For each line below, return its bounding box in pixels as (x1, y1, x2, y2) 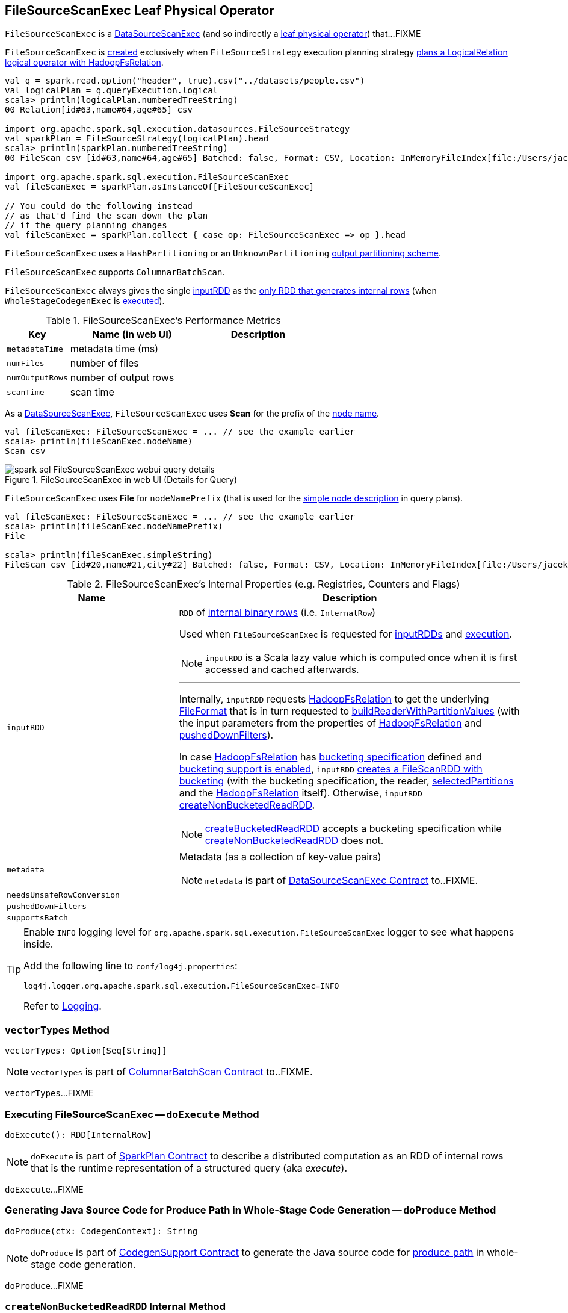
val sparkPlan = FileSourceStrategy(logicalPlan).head (5, 134, 269, 144)
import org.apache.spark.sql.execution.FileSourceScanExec (5, 172, 289, 182)
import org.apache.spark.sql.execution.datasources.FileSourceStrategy (5, 124, 350, 134)
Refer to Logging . (23, 1000, 102, 1013)
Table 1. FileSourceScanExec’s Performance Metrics (46, 314, 281, 327)
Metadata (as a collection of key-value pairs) (179, 851, 381, 863)
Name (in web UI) (92, 328, 172, 341)
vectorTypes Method (5, 1023, 110, 1036)
